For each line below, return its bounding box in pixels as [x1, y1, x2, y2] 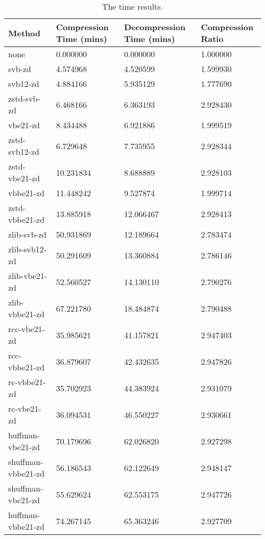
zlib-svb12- [8, 243, 47, 255]
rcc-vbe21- [8, 323, 45, 335]
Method [8, 27, 41, 39]
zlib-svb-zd [8, 228, 47, 240]
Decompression [124, 21, 185, 33]
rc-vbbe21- [8, 376, 46, 388]
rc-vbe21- [8, 403, 41, 414]
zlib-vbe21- [8, 270, 47, 282]
